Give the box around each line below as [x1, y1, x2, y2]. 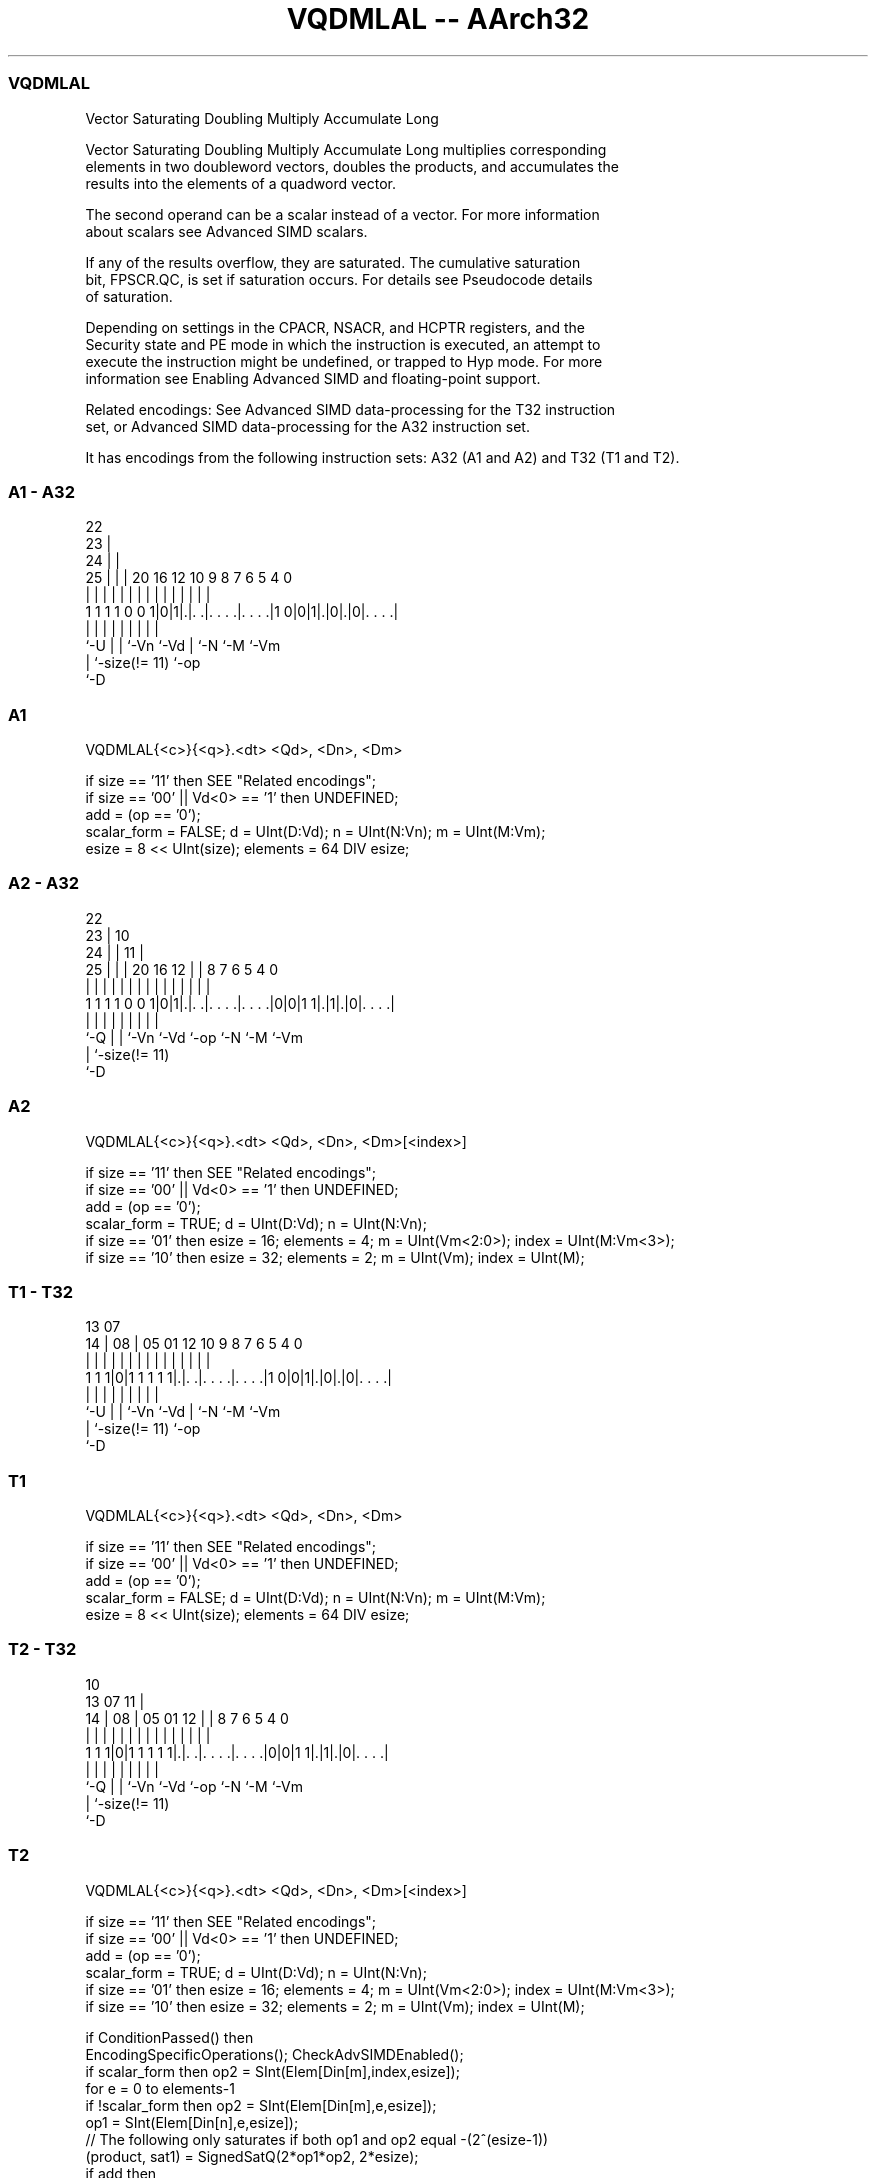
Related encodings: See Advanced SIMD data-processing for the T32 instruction [85, 400, 616, 418]
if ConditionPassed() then [85, 2028, 254, 2046]
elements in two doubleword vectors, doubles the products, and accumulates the [85, 157, 619, 175]
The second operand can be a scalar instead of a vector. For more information [85, 205, 600, 223]
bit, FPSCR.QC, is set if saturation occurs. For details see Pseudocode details [85, 270, 593, 288]
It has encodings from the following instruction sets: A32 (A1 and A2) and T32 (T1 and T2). [85, 448, 680, 466]
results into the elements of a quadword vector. [85, 174, 396, 192]
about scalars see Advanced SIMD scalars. [85, 222, 368, 240]
